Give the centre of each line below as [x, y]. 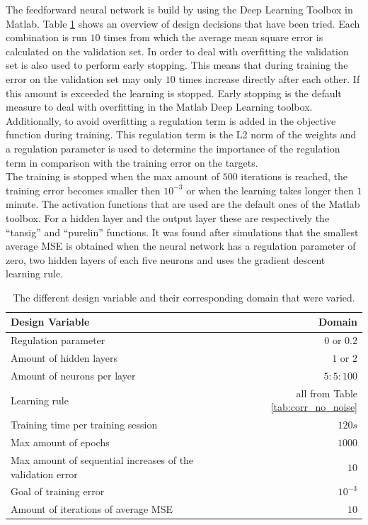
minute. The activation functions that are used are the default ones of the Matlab [183, 204]
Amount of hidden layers [64, 358]
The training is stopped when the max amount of [113, 176]
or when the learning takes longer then [270, 190]
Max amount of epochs [60, 442]
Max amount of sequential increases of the [102, 459]
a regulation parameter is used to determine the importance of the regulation [173, 148]
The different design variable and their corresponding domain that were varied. [184, 297]
